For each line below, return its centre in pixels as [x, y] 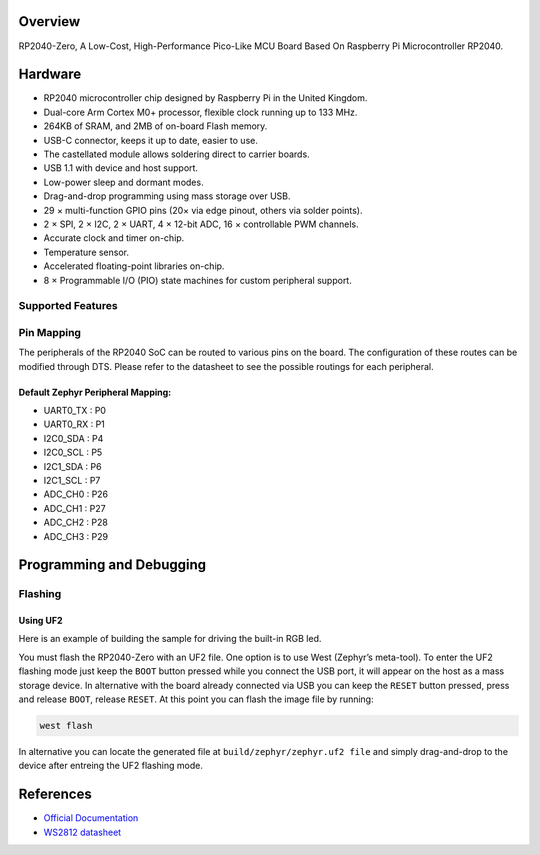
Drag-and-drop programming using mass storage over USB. [167, 196]
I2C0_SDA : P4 [73, 438]
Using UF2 [41, 621]
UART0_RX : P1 [74, 424]
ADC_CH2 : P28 [76, 522]
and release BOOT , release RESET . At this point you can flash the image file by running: [196, 699]
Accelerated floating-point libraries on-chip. [134, 266]
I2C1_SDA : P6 [72, 466]
